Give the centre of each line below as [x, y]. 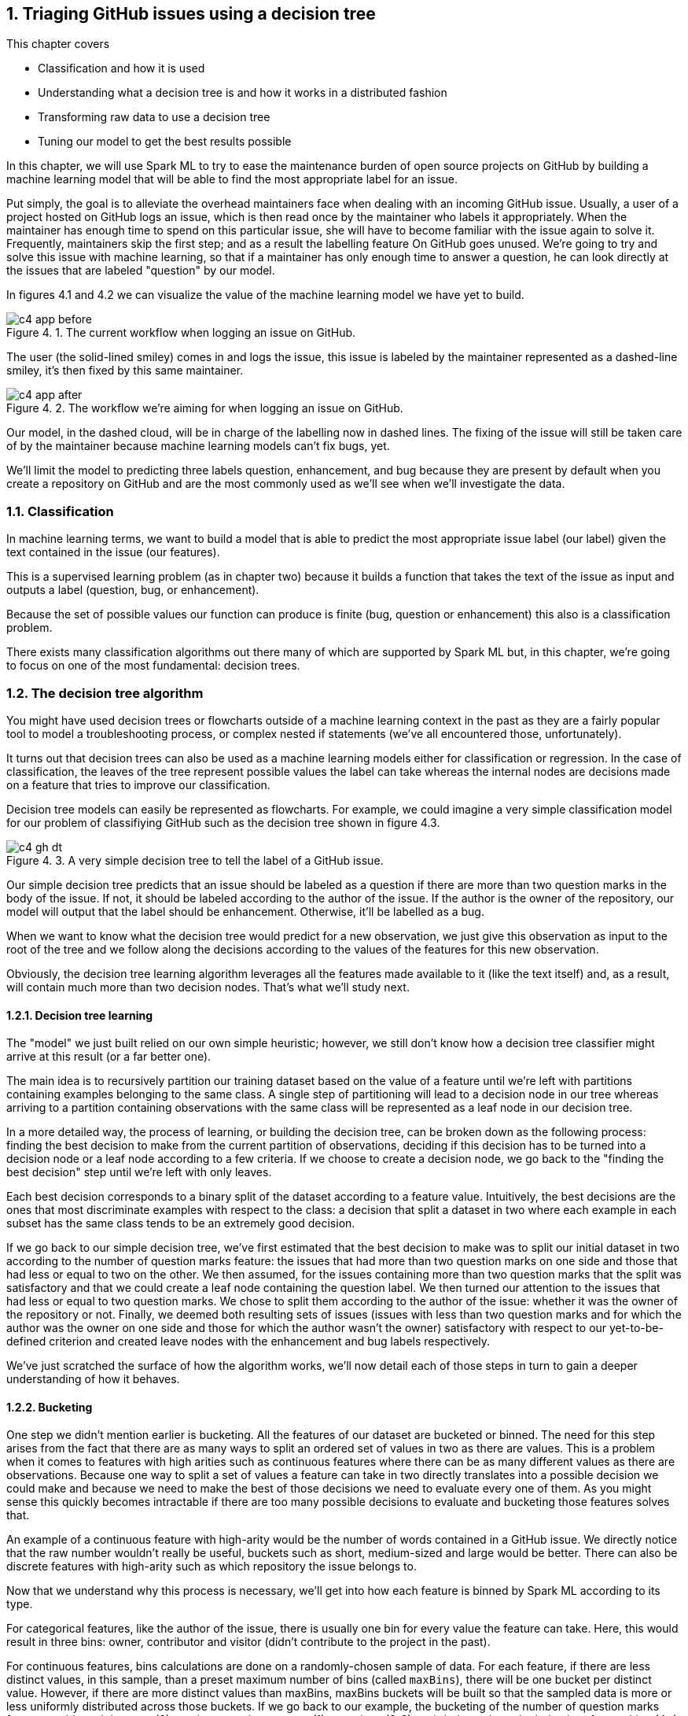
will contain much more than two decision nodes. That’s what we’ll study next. [208, 987]
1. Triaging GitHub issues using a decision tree [191, 14]
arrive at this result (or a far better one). [109, 1057]
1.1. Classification [60, 511]
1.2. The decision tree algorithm [105, 693]
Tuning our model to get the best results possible [165, 142]
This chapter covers [58, 44]
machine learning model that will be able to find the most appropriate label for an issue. [232, 179]
